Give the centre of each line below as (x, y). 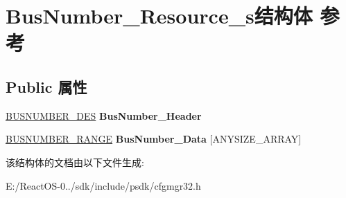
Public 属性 (46, 86)
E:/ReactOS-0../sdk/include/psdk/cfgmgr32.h (103, 185)
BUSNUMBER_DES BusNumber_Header (104, 115)
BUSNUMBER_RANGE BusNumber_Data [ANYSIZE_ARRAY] (154, 139)
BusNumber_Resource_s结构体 (159, 16)
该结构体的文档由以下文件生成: (75, 162)
